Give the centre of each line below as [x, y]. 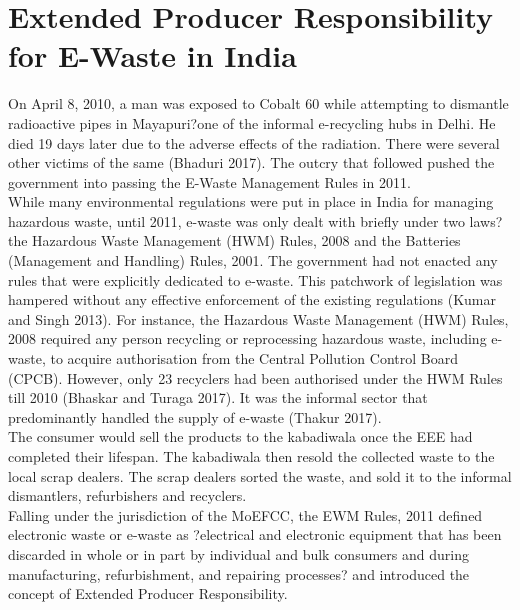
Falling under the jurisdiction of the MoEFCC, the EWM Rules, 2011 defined [245, 514]
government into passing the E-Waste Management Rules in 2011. [209, 181]
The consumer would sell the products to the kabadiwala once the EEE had [240, 436]
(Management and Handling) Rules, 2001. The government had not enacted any [253, 260]
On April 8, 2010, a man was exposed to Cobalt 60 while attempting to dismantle [258, 103]
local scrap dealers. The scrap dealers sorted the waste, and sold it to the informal [260, 475]
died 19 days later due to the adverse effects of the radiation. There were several [254, 142]
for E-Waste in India [152, 55]
